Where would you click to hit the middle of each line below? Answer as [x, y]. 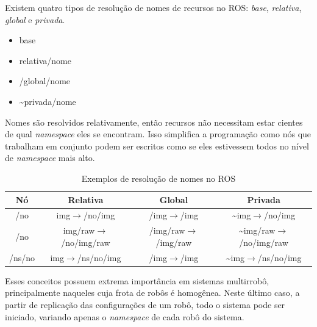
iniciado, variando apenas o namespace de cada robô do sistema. [125, 316]
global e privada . [35, 19]
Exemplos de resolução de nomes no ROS [158, 178]
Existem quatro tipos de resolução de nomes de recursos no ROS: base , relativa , [153, 7]
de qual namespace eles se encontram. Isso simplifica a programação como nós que [158, 134]
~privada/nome [48, 101]
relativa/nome [45, 60]
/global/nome [45, 81]
